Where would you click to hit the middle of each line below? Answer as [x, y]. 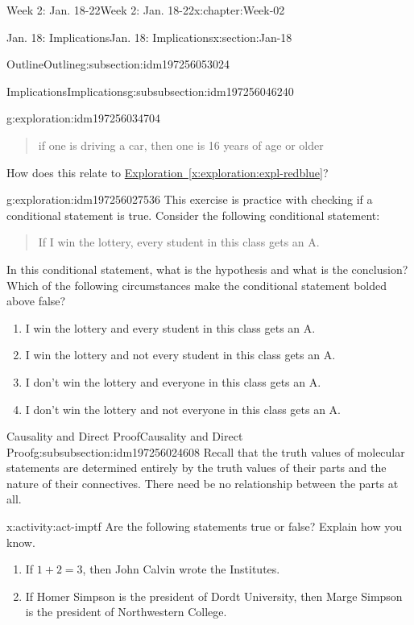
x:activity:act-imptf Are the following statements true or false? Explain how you [204, 526]
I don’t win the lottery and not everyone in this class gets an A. [183, 409]
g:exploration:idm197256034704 [84, 118]
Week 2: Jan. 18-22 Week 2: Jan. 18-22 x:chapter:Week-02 [146, 10]
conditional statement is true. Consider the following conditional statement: [193, 215]
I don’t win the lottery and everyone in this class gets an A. [173, 381]
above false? [36, 301]
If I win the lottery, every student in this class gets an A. [179, 242]
